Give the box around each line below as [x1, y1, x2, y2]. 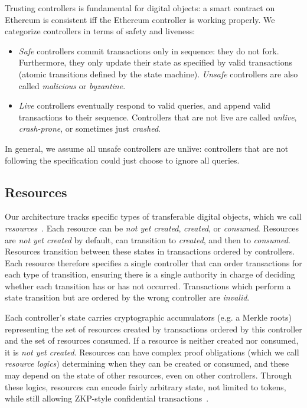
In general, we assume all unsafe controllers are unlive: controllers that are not [5, 142, 289, 154]
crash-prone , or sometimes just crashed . [18, 122, 161, 135]
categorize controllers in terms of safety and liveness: [5, 25, 195, 37]
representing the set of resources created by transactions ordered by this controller [5, 322, 302, 335]
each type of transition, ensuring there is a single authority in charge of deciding [5, 268, 295, 280]
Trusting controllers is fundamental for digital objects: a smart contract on [5, 2, 275, 14]
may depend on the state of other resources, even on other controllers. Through [5, 369, 292, 381]
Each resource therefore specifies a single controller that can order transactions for [5, 256, 302, 269]
